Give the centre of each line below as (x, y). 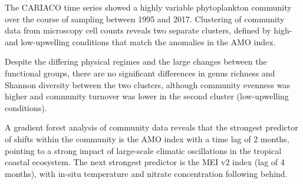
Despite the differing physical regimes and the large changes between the (136, 61)
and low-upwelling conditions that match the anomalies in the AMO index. (140, 41)
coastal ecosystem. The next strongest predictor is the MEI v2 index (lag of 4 (145, 162)
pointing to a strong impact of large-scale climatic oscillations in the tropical (143, 150)
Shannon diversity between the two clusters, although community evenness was (147, 84)
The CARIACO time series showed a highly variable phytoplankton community (148, 7)
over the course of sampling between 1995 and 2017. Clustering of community (145, 19)
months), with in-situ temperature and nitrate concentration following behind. (146, 173)
